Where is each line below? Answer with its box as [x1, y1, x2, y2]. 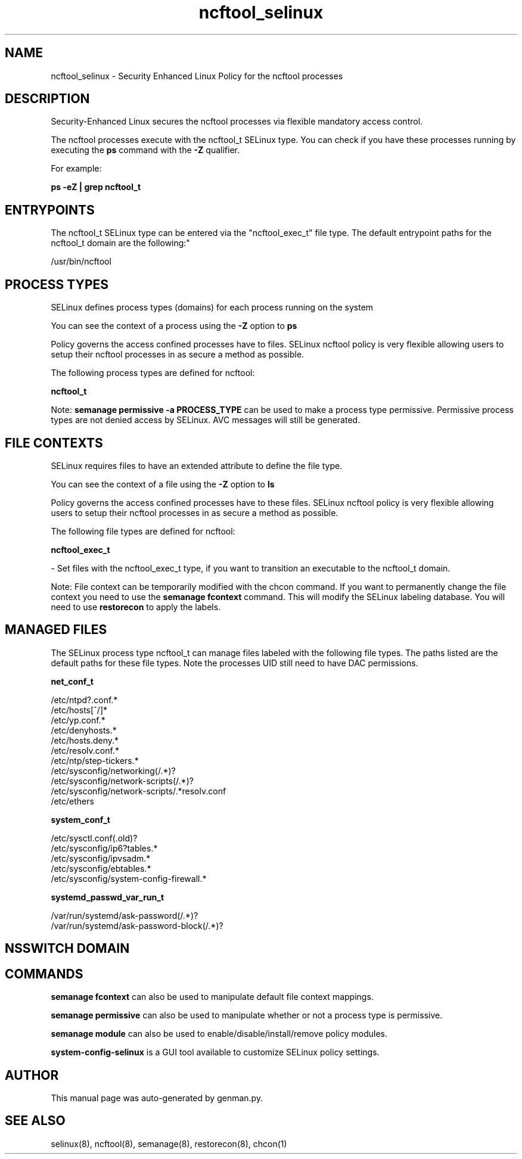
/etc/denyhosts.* [51, 725, 117, 735]
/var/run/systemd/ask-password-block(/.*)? [51, 920, 223, 931]
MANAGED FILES [5, 622, 107, 638]
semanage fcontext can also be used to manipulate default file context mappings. [51, 992, 374, 1002]
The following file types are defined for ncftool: [51, 526, 235, 536]
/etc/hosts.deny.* [51, 735, 119, 745]
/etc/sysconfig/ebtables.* [51, 863, 151, 874]
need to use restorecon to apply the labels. [51, 601, 221, 612]
